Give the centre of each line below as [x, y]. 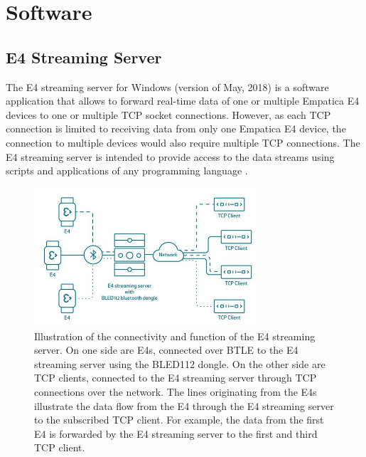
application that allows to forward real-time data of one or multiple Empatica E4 [183, 101]
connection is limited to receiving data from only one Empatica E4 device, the [176, 128]
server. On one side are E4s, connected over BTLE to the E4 [166, 350]
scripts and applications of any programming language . [127, 170]
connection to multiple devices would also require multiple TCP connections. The [183, 142]
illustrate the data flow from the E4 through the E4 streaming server [184, 405]
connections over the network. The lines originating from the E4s [176, 392]
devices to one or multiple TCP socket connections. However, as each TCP [168, 114]
